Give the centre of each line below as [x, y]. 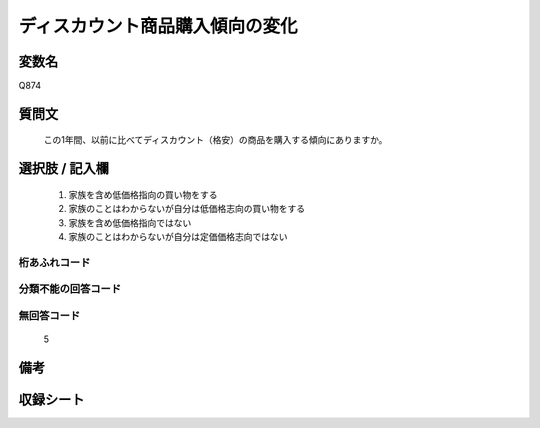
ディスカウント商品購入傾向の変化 [158, 26]
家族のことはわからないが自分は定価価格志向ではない [178, 237]
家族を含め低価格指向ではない [130, 222]
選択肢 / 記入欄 [64, 168]
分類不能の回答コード [70, 289]
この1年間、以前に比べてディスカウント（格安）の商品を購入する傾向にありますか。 [215, 140]
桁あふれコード [54, 262]
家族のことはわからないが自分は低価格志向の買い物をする [186, 209]
